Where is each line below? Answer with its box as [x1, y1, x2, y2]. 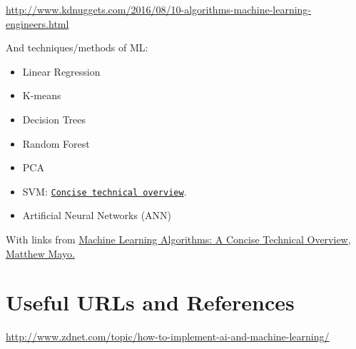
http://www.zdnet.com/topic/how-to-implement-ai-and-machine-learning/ [6, 329, 330, 344]
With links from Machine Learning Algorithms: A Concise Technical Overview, [6, 232, 351, 246]
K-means [22, 88, 61, 103]
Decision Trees [22, 111, 86, 126]
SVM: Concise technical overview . [22, 183, 187, 198]
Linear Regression [22, 64, 101, 79]
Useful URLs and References [6, 288, 295, 317]
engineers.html [6, 16, 69, 31]
